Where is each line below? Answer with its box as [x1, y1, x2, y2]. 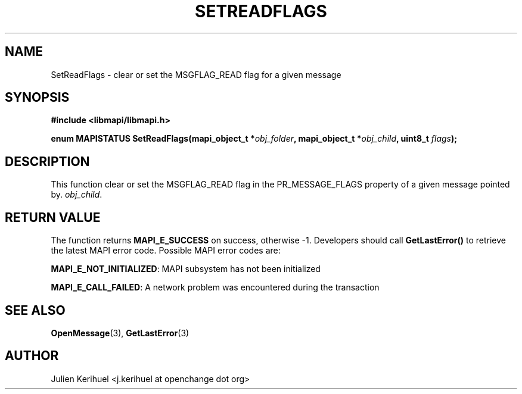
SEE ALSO [5, 302, 66, 318]
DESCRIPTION [5, 154, 90, 169]
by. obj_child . [51, 189, 102, 200]
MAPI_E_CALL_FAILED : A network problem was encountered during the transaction [51, 282, 380, 293]
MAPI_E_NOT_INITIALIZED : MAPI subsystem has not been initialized [51, 264, 321, 274]
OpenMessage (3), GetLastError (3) [51, 327, 189, 338]
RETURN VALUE [5, 209, 101, 225]
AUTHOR [5, 348, 59, 364]
